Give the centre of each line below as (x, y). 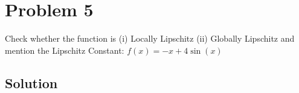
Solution (31, 82)
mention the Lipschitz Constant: (65, 50)
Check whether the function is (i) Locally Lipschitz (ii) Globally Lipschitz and (150, 38)
